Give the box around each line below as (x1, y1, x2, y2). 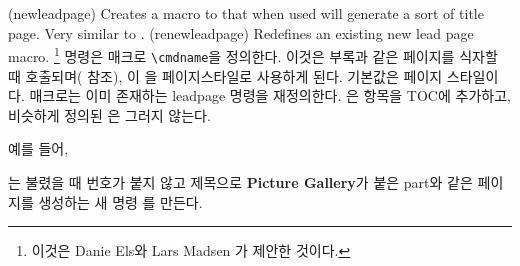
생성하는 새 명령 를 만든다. (38, 191, 203, 212)
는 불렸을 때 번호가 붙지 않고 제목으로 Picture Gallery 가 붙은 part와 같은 (8, 172, 473, 193)
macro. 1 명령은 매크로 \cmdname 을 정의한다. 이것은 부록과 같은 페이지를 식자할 (8, 43, 498, 67)
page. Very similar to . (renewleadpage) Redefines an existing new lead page (8, 22, 474, 43)
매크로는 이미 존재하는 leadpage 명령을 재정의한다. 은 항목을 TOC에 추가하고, (29, 85, 511, 106)
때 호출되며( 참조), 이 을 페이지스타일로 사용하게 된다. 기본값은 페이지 (8, 65, 443, 86)
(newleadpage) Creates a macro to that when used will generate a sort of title (8, 3, 484, 24)
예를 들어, (8, 138, 69, 159)
